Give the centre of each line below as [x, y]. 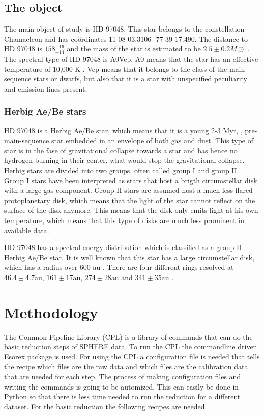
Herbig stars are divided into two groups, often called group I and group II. [122, 170]
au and [122, 277]
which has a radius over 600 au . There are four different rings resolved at [119, 267]
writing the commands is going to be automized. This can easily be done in [122, 386]
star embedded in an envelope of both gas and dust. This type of [153, 140]
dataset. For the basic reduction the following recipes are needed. [106, 406]
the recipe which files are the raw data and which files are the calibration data [126, 366]
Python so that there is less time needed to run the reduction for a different [122, 396]
